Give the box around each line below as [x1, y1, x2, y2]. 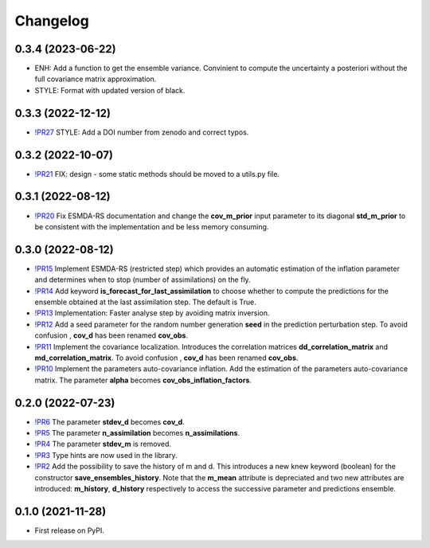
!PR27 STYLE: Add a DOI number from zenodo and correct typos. [34, 127, 249, 137]
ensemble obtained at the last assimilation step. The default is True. [34, 297, 256, 307]
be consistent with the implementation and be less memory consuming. [34, 221, 269, 231]
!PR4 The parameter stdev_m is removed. [34, 439, 171, 449]
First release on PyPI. [34, 526, 105, 535]
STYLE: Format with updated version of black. [34, 85, 186, 95]
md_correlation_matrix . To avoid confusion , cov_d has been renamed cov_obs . [34, 353, 299, 362]
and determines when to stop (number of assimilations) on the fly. [34, 275, 251, 284]
